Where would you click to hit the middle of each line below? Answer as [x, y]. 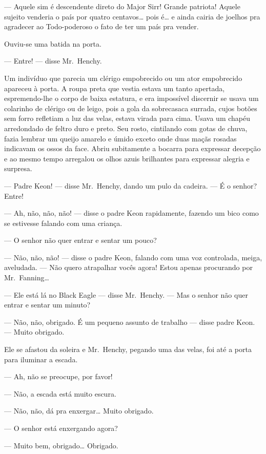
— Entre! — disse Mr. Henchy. [53, 61]
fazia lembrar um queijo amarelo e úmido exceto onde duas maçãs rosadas [120, 138]
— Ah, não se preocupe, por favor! [58, 376]
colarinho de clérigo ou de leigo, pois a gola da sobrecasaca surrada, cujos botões [131, 108]
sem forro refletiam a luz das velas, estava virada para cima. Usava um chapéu [127, 118]
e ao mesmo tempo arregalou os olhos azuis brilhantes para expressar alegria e [127, 158]
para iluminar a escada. [41, 359]
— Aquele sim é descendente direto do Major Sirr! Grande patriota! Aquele [122, 6]
